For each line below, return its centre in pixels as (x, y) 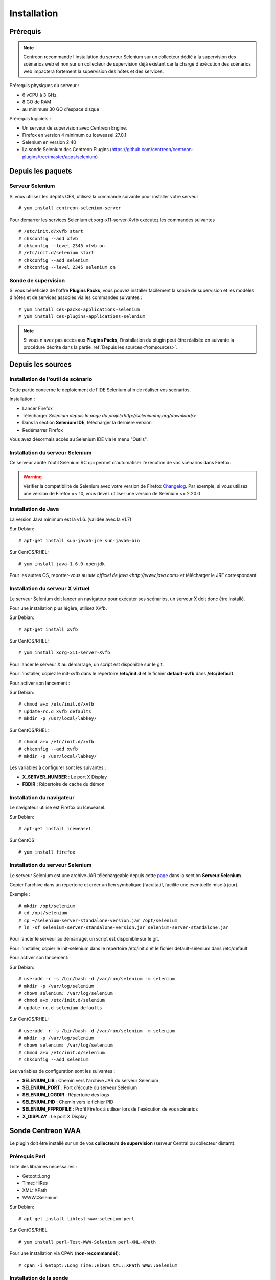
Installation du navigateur (42, 797)
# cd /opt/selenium (43, 913)
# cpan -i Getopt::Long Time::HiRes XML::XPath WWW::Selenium (98, 1265)
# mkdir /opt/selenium (47, 906)
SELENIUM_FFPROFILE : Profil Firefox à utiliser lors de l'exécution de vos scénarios (110, 1109)
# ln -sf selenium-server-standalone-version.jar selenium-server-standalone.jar (124, 927)
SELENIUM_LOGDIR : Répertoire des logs (66, 1095)
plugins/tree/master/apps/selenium (59, 157)
